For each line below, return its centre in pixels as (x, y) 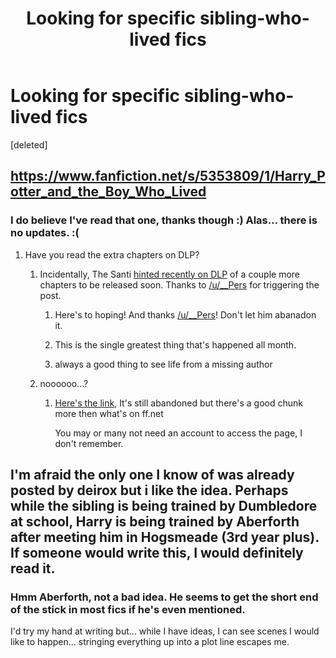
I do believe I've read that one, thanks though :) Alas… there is (164, 220)
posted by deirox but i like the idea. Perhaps (149, 490)
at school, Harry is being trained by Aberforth (155, 522)
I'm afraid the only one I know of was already (152, 475)
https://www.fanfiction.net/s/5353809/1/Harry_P (168, 176)
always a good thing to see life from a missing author (163, 364)
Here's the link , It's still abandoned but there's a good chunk (179, 403)
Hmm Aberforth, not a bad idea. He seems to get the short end (164, 597)
